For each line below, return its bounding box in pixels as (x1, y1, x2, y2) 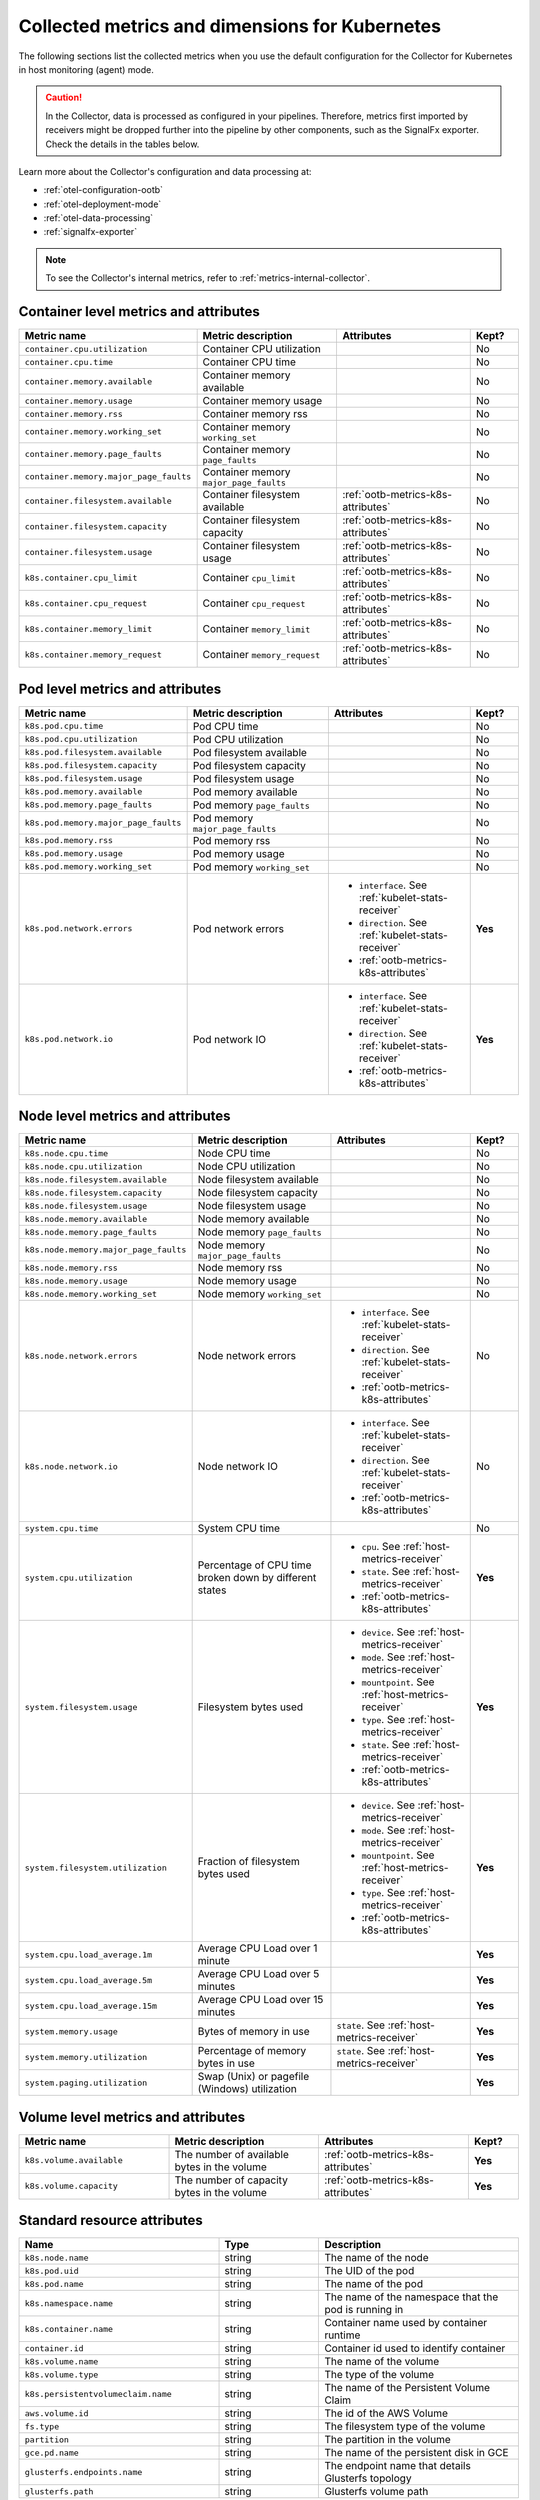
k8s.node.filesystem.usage (24, 1200, 148, 1211)
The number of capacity (174, 2173, 289, 2187)
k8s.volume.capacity (24, 2181, 119, 2192)
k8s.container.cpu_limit (24, 572, 138, 583)
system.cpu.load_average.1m (24, 1949, 153, 1960)
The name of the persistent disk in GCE (324, 2446, 509, 2460)
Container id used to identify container (324, 2341, 506, 2355)
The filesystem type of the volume (324, 2420, 486, 2434)
